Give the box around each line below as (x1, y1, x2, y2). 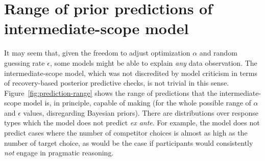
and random (199, 47, 237, 58)
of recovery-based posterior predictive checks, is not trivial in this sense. (4, 77, 229, 88)
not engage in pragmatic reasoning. (4, 147, 114, 158)
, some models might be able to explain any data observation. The (50, 57, 257, 68)
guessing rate (4, 57, 45, 68)
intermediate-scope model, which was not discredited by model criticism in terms (4, 67, 257, 78)
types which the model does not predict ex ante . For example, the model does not (4, 117, 260, 128)
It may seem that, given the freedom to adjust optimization (4, 47, 190, 58)
